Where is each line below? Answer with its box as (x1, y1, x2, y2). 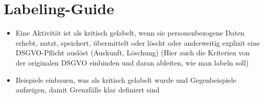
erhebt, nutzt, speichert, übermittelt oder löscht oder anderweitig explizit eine (15, 37, 260, 48)
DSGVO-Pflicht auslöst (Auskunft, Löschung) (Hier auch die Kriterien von (15, 47, 250, 58)
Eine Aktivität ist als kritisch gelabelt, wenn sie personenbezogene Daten (15, 27, 245, 38)
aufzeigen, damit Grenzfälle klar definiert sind (15, 84, 160, 95)
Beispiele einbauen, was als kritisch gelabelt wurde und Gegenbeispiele (15, 74, 236, 85)
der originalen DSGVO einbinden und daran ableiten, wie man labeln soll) (15, 57, 249, 68)
